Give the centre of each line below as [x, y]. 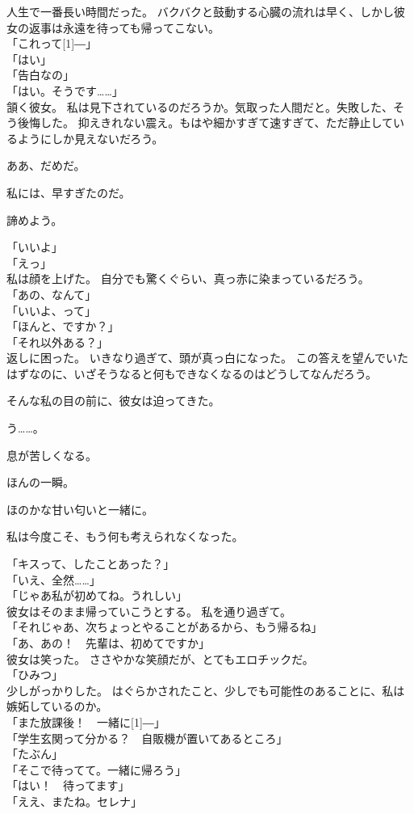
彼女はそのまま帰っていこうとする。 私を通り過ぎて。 [149, 611]
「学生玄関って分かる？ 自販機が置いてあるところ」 [147, 738]
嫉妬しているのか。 [57, 706]
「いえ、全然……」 [54, 579]
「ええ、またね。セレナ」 [74, 801]
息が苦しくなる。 [52, 455]
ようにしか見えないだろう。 [90, 138]
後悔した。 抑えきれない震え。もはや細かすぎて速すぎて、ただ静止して [205, 122]
